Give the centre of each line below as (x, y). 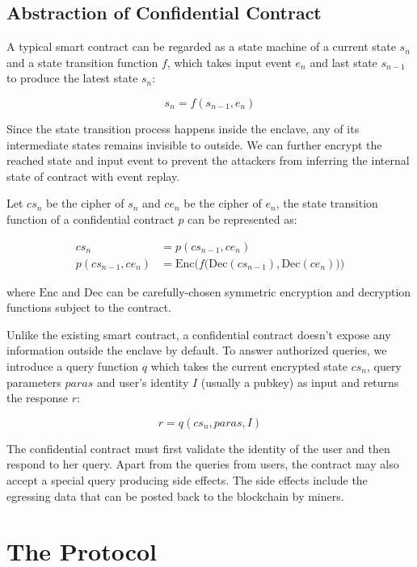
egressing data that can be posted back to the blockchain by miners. (175, 496)
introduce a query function (73, 365)
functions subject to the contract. (89, 307)
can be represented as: (242, 218)
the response (38, 398)
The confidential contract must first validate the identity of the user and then (198, 448)
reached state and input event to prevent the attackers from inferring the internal (208, 160)
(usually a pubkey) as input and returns (300, 382)
